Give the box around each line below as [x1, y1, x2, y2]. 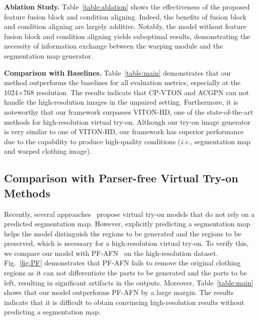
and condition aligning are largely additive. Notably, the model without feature [4, 21, 246, 32]
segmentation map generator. [4, 50, 93, 61]
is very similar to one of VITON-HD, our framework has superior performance [4, 126, 244, 137]
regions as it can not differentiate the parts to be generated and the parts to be [4, 267, 247, 278]
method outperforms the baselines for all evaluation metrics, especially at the [4, 77, 241, 88]
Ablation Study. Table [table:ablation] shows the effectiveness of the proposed [4, 2, 250, 12]
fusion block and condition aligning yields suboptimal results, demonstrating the [4, 31, 250, 41]
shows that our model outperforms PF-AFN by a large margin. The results [4, 287, 234, 297]
